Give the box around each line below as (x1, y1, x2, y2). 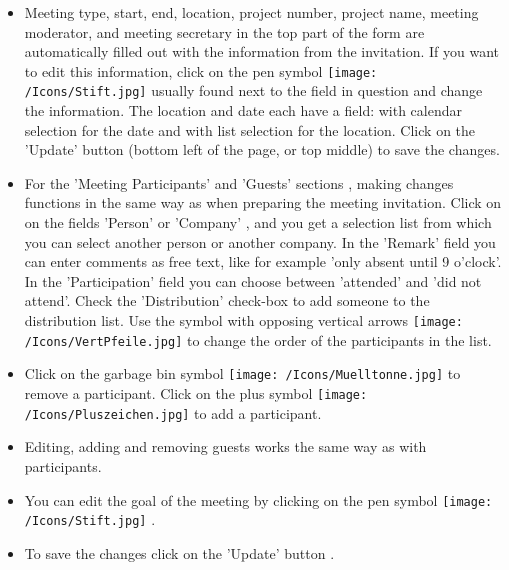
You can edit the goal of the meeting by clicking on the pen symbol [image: (24, 489, 493, 510)
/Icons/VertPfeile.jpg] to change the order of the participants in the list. (24, 329, 492, 350)
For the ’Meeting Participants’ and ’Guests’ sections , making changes (24, 172, 454, 193)
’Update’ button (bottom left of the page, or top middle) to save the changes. (24, 139, 500, 160)
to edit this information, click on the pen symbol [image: (24, 60, 378, 81)
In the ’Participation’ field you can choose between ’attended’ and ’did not (24, 270, 482, 291)
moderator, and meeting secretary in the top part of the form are (24, 21, 425, 42)
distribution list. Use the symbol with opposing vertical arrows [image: (24, 310, 463, 331)
